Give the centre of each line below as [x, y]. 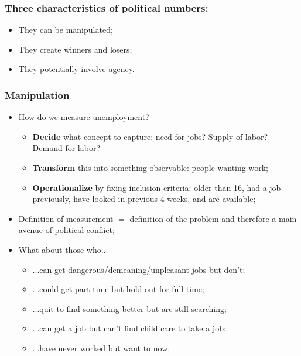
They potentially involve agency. [76, 69]
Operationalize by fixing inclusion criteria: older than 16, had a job [157, 187]
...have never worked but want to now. [101, 348]
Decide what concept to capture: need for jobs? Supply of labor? [150, 136]
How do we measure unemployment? [84, 117]
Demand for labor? [66, 148]
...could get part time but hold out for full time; [118, 289]
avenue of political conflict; [66, 230]
